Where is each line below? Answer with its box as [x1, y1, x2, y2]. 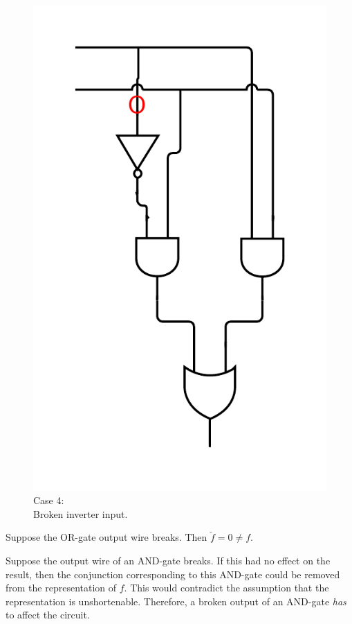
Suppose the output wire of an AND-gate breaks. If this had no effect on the [6, 553, 331, 567]
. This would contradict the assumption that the [124, 580, 329, 595]
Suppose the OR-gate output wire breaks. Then [6, 530, 207, 544]
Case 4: [33, 493, 64, 508]
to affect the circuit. [6, 607, 90, 622]
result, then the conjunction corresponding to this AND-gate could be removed [6, 566, 340, 581]
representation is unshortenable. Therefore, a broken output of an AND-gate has [6, 593, 346, 608]
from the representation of [6, 580, 117, 595]
